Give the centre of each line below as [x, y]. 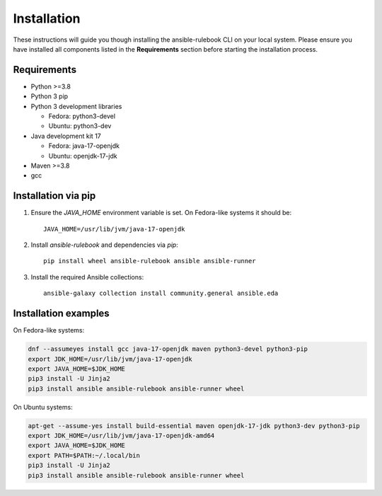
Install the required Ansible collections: [87, 277]
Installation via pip [54, 196]
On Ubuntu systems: [43, 407]
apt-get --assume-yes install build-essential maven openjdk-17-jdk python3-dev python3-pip [194, 426]
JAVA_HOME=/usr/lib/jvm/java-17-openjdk [114, 229]
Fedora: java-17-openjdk [84, 146]
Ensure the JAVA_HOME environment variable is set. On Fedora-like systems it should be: [161, 213]
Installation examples [61, 314]
